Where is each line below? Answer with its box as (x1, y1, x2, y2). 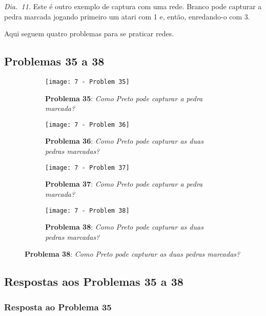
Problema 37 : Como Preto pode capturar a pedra (45, 178, 203, 189)
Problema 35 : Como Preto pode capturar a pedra (45, 93, 203, 103)
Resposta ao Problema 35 (4, 300, 112, 313)
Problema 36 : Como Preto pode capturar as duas (45, 136, 203, 146)
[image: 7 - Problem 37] (45, 164, 130, 171)
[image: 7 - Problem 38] (45, 207, 130, 214)
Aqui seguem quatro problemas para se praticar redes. (4, 28, 174, 39)
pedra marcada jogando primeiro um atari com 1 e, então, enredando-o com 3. (4, 11, 250, 21)
